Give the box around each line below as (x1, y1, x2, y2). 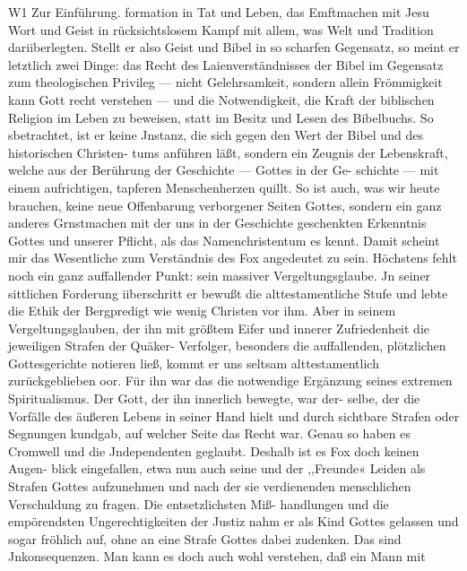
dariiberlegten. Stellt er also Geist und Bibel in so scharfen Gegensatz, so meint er (8, 38, 460, 56)
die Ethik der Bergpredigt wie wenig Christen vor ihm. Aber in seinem (8, 301, 396, 320)
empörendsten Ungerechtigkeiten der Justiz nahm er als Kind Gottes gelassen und (8, 512, 459, 531)
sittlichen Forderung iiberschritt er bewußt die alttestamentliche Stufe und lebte (8, 283, 448, 302)
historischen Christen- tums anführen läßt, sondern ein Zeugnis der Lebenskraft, (8, 143, 448, 161)
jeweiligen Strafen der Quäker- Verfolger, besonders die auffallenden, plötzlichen (8, 336, 446, 355)
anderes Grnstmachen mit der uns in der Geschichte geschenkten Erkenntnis (8, 213, 427, 232)
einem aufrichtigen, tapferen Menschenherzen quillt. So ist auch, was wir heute (8, 177, 440, 196)
